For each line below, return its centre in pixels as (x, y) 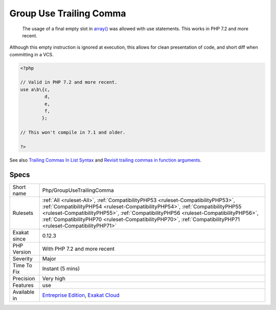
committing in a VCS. (31, 54)
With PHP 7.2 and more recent (78, 249)
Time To (22, 265)
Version (22, 252)
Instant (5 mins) (61, 269)
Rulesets (23, 213)
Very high (54, 278)
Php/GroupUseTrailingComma (78, 190)
